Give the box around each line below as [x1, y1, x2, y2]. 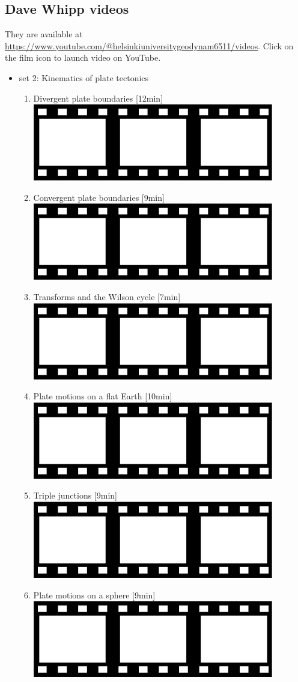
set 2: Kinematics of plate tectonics [19, 71, 149, 84]
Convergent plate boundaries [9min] [33, 191, 165, 203]
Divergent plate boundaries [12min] [33, 91, 163, 104]
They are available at [5, 28, 83, 40]
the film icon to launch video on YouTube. [5, 51, 161, 64]
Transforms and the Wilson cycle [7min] [33, 290, 181, 303]
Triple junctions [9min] [33, 489, 117, 502]
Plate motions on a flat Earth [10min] [33, 390, 172, 402]
